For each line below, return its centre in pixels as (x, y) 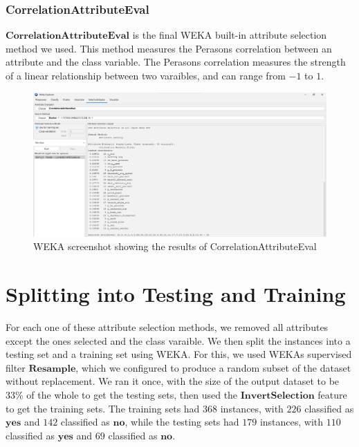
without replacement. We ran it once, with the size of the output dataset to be (173, 381)
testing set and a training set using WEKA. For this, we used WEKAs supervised (179, 354)
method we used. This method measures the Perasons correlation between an (169, 48)
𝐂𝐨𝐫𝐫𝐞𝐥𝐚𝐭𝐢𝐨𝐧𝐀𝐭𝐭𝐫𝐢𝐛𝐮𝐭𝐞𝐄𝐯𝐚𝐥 (68, 36)
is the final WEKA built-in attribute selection (230, 35)
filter (16, 367)
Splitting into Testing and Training (176, 294)
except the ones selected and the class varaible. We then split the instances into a (178, 340)
